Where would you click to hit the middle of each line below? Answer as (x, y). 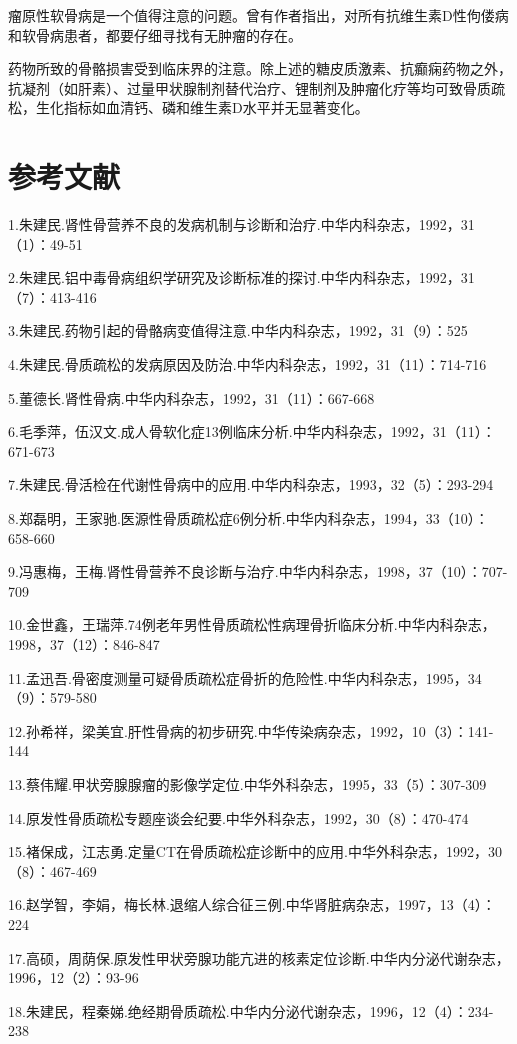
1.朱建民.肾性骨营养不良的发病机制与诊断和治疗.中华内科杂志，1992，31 (241, 224)
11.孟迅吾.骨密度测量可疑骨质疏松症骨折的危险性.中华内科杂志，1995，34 (245, 677)
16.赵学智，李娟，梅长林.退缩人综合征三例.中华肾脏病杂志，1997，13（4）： (252, 904)
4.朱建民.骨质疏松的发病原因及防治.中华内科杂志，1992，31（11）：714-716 (247, 364)
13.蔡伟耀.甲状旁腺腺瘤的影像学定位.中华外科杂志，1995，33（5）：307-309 (247, 783)
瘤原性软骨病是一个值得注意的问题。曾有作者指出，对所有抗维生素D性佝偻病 (258, 15)
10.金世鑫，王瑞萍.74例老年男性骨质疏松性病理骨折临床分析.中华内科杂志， (252, 624)
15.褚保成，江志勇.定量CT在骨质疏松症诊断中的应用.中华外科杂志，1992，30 (255, 851)
